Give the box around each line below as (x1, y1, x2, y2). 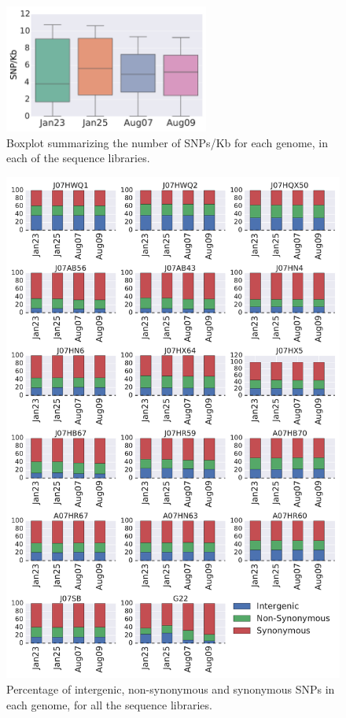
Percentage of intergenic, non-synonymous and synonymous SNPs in (6, 680, 335, 697)
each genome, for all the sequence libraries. (6, 696, 212, 712)
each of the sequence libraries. (6, 150, 150, 166)
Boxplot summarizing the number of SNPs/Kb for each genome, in (6, 134, 328, 150)
